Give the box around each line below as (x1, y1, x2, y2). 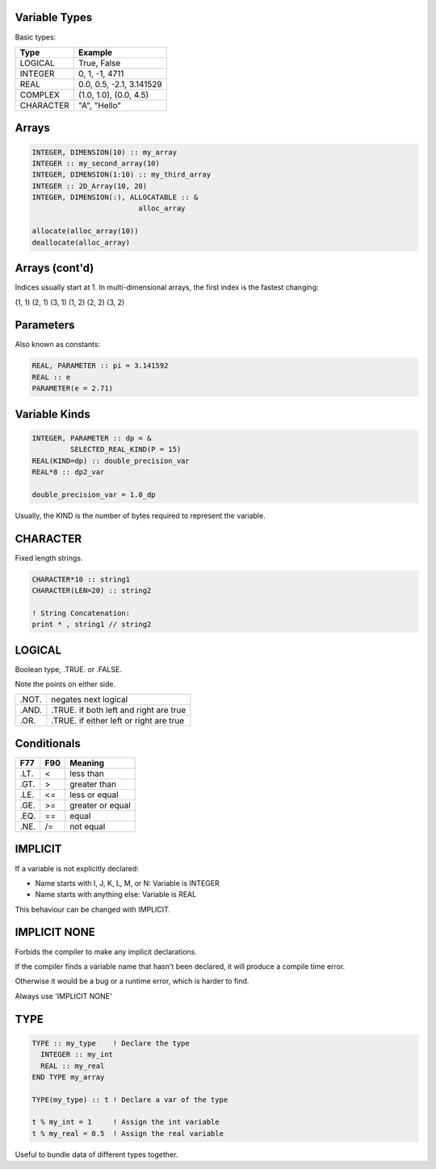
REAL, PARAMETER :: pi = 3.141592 (31, 361, 169, 370)
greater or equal (69, 800, 131, 811)
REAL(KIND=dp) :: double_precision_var (31, 456, 190, 466)
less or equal (69, 789, 119, 800)
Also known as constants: (15, 340, 101, 349)
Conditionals (15, 737, 81, 750)
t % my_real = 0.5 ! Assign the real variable (31, 1129, 224, 1138)
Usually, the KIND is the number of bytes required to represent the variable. (15, 511, 266, 520)
